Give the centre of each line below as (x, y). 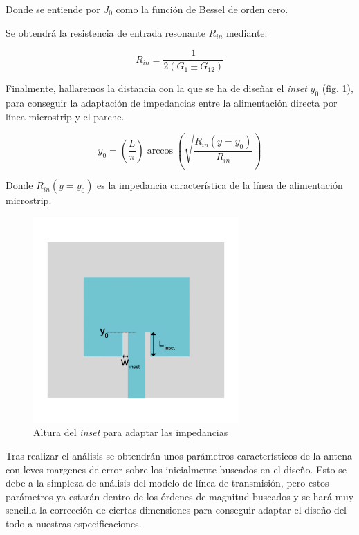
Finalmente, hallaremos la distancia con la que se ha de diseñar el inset (156, 88)
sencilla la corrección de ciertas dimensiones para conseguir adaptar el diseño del (176, 510)
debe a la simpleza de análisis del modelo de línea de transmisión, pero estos (167, 483)
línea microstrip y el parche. (65, 116)
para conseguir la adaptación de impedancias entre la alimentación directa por (172, 103)
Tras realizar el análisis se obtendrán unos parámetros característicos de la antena (179, 456)
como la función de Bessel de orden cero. (202, 9)
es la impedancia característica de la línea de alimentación (220, 185)
